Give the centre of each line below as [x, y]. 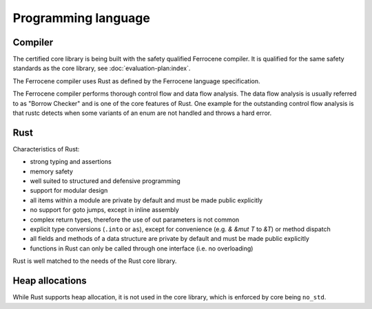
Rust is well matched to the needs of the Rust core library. [95, 261]
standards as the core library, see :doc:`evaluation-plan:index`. [102, 68]
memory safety [52, 171]
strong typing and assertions [71, 162]
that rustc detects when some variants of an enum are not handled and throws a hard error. [142, 113]
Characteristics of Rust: [46, 149]
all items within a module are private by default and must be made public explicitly [146, 200]
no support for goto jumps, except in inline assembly [104, 210]
